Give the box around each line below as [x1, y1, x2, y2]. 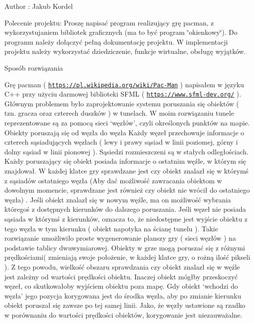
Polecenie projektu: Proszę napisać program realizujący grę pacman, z [4, 17, 214, 27]
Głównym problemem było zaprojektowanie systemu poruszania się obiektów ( [4, 98, 239, 108]
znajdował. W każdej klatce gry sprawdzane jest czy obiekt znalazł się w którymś [4, 166, 249, 176]
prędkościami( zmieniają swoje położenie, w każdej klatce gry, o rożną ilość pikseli [4, 252, 251, 262]
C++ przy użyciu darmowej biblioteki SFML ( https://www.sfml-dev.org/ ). [4, 89, 241, 99]
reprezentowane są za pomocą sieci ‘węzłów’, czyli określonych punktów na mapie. [4, 118, 250, 128]
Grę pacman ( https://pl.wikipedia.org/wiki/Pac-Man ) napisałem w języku [4, 79, 244, 89]
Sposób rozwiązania [4, 62, 63, 73]
